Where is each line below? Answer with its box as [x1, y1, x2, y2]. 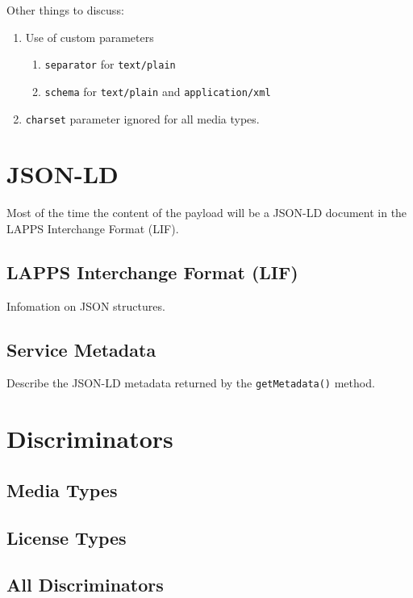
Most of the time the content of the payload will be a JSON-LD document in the [6, 204, 407, 221]
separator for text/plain [44, 56, 176, 73]
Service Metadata [6, 337, 156, 362]
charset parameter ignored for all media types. [25, 110, 260, 127]
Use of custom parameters [25, 28, 154, 45]
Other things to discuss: [6, 2, 124, 18]
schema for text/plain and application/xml [44, 82, 271, 99]
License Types [6, 525, 127, 550]
